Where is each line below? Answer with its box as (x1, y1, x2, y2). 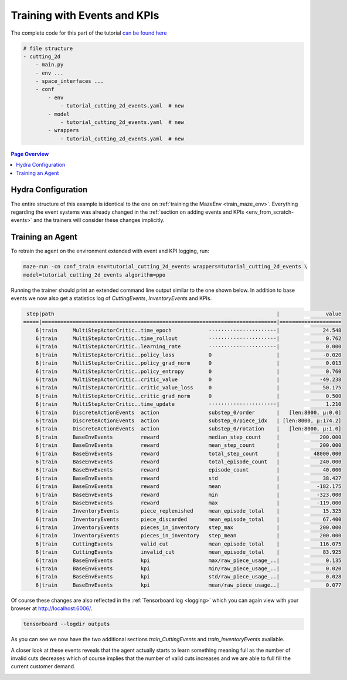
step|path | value (26, 310, 342, 317)
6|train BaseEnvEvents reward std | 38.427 (35, 474, 342, 482)
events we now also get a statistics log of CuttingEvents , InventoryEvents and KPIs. (11, 294, 212, 302)
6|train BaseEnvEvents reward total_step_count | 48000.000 (35, 450, 342, 457)
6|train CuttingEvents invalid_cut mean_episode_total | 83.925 (35, 549, 342, 556)
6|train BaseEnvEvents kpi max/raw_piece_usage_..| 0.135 (35, 557, 342, 564)
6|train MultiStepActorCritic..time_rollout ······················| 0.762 (35, 335, 342, 342)
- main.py (35, 62, 64, 68)
